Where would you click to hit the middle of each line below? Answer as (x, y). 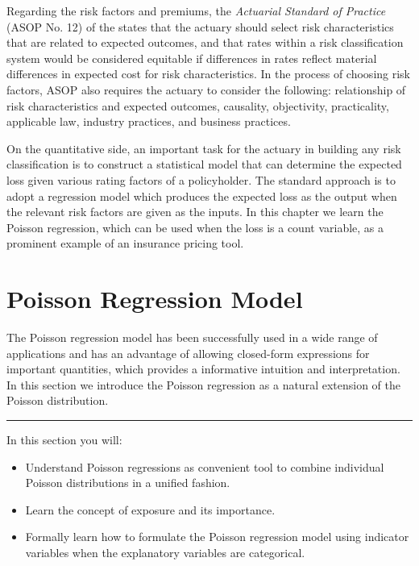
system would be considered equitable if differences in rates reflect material (192, 58)
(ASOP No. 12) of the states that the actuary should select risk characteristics (200, 26)
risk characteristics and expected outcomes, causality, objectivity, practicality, (198, 105)
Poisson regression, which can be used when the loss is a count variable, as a (195, 227)
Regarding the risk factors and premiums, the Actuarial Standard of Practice (196, 10)
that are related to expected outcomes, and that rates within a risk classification (205, 42)
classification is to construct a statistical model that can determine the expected (204, 164)
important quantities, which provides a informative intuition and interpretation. (203, 369)
